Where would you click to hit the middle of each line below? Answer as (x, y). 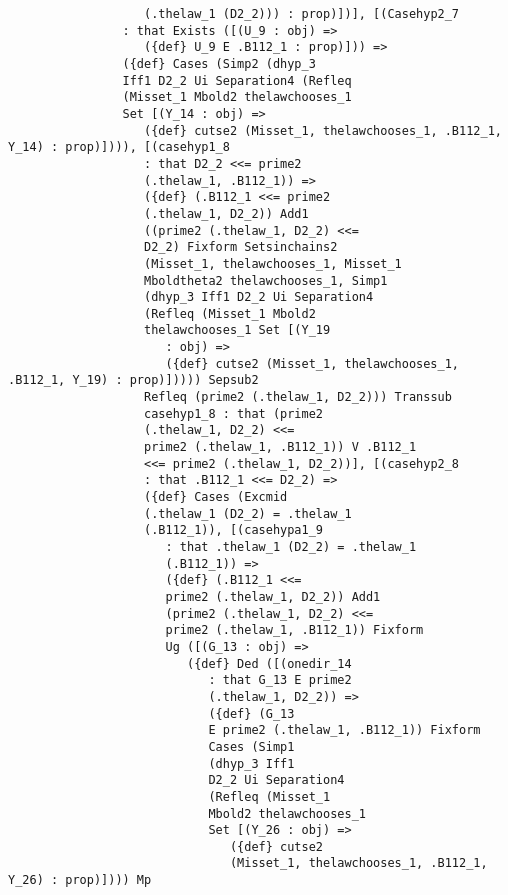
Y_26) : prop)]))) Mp (80, 880)
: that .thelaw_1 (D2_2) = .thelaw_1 (291, 547)
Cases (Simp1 (251, 746)
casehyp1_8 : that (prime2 (234, 413)
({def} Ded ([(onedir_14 (269, 663)
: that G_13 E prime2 (280, 680)
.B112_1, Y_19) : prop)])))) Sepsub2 (133, 380)
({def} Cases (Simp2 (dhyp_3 (219, 63)
